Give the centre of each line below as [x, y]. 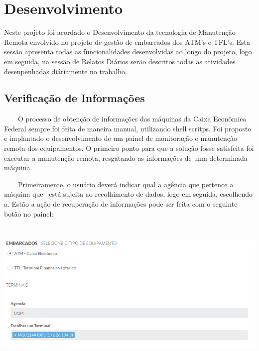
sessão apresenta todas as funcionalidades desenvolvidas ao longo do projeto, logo [128, 52]
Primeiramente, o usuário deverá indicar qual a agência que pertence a [126, 184]
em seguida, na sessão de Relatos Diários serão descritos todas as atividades [120, 61]
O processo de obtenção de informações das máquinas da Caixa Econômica [132, 119]
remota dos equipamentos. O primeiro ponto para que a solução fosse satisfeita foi [129, 148]
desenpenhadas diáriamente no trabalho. [65, 71]
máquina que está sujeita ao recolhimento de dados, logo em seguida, [111, 194]
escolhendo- [237, 194]
